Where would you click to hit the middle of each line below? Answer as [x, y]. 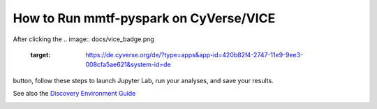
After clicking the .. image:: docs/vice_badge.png [84, 39]
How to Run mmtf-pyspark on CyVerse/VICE [144, 18]
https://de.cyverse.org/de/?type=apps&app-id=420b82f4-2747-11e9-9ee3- [194, 54]
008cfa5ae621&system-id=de [128, 65]
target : [40, 54]
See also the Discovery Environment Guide [74, 94]
